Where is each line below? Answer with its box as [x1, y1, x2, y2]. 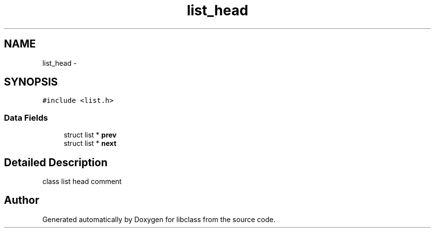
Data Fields [4, 112, 48, 123]
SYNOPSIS [4, 76, 58, 89]
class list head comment [42, 177, 122, 186]
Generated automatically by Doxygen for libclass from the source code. [42, 215, 276, 224]
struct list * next [64, 139, 117, 148]
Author [4, 194, 39, 207]
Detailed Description [4, 156, 108, 169]
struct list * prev [64, 131, 117, 139]
